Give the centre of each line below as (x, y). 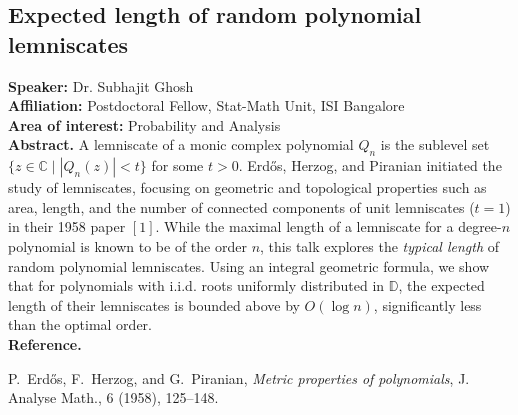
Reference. (45, 343)
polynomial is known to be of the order (127, 245)
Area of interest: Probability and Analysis (144, 124)
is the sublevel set (435, 144)
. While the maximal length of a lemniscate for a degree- (328, 226)
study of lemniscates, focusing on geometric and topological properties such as (247, 187)
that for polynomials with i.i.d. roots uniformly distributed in (196, 285)
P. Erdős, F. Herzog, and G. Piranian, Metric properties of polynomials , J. (239, 377)
